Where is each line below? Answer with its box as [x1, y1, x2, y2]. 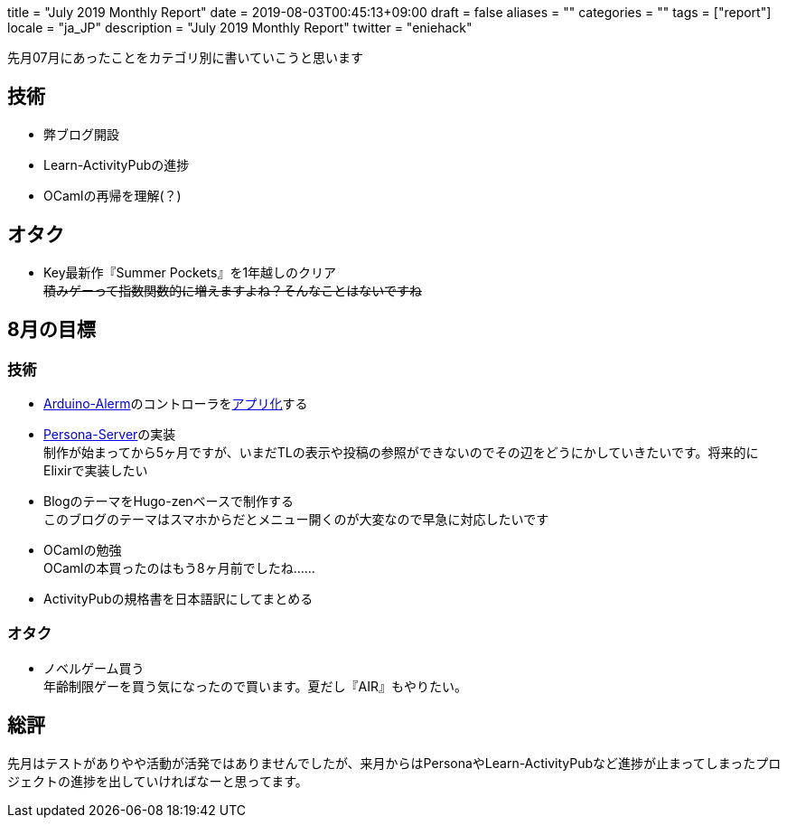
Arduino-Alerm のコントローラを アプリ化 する [43, 395, 308, 411]
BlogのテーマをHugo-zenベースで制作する [43, 492, 294, 509]
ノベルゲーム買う [43, 660, 145, 676]
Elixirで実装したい [43, 462, 148, 478]
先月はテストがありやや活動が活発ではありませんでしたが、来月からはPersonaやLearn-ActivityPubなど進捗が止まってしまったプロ [7, 755, 782, 771]
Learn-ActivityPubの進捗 [43, 156, 190, 173]
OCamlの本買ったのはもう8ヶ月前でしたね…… [43, 559, 315, 576]
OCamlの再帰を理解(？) [43, 187, 182, 203]
